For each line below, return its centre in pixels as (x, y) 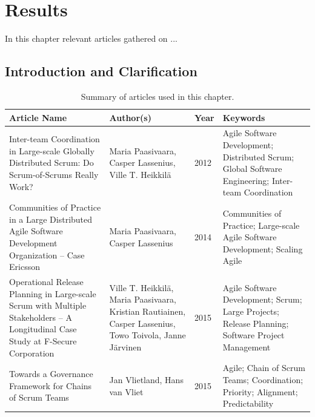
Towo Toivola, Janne (148, 335)
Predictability (248, 403)
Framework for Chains (51, 385)
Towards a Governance (51, 374)
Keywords (244, 117)
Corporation (32, 353)
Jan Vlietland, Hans (146, 379)
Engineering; (246, 180)
